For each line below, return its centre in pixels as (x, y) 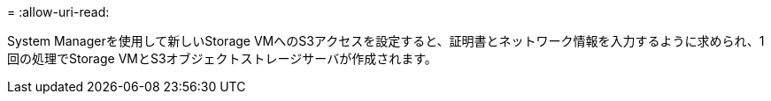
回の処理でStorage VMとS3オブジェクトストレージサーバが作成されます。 (222, 58)
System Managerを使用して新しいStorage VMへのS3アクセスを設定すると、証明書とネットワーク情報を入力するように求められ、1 (386, 41)
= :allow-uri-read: (58, 12)
